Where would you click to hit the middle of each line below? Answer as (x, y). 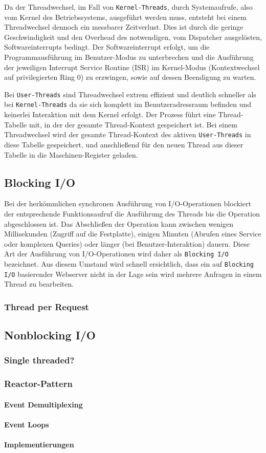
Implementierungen (39, 445)
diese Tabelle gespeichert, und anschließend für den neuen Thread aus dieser (124, 144)
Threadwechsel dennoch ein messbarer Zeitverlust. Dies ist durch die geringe (124, 27)
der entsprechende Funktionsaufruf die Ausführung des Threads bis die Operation (132, 213)
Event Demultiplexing (43, 404)
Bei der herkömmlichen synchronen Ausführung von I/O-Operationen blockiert (128, 203)
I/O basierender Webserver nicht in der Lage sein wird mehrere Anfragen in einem (133, 274)
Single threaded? (39, 360)
